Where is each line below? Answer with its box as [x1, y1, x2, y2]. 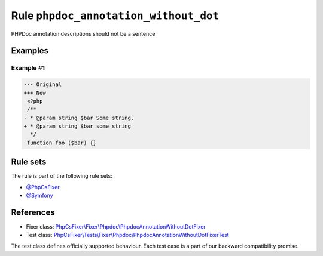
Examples [11, 45, 49, 56]
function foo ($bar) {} [27, 139, 97, 146]
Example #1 [11, 64, 45, 72]
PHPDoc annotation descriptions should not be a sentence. [11, 30, 157, 37]
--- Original [23, 81, 62, 88]
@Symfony [26, 192, 53, 199]
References [11, 207, 55, 217]
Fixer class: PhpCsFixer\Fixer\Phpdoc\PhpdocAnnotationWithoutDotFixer [26, 223, 206, 230]
